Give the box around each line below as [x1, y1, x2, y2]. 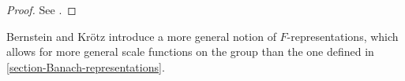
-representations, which [287, 28, 399, 44]
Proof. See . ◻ [6, 2, 77, 17]
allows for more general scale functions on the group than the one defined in [6, 43, 374, 60]
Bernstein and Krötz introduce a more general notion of [6, 28, 276, 44]
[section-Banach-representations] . [6, 58, 165, 75]
